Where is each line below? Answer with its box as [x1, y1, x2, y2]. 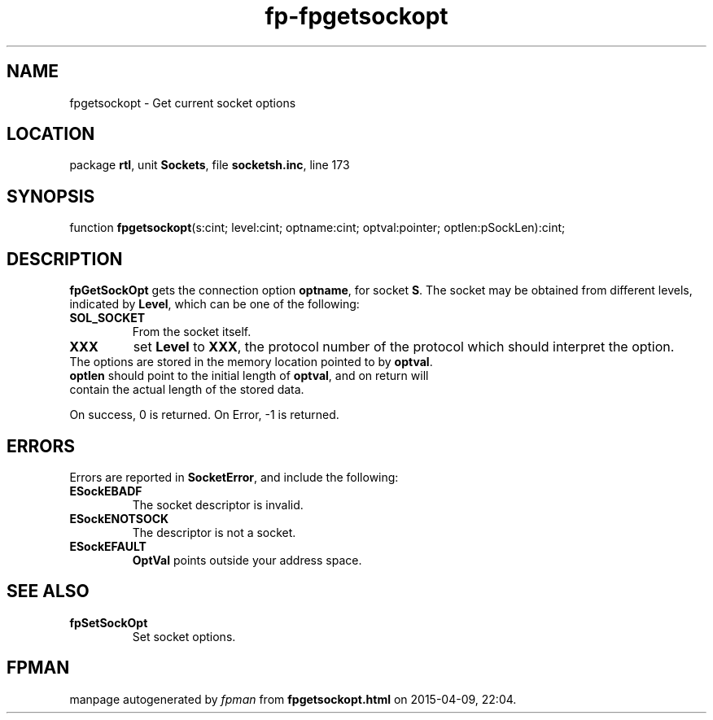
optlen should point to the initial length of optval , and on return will [69, 369, 429, 383]
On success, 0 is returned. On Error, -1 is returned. [69, 408, 339, 422]
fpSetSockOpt [69, 615, 148, 630]
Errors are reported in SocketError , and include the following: [69, 469, 399, 484]
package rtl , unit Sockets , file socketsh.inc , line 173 [69, 158, 350, 172]
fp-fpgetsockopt [265, 2, 448, 30]
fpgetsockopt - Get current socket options [69, 95, 296, 110]
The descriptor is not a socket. [132, 525, 296, 539]
